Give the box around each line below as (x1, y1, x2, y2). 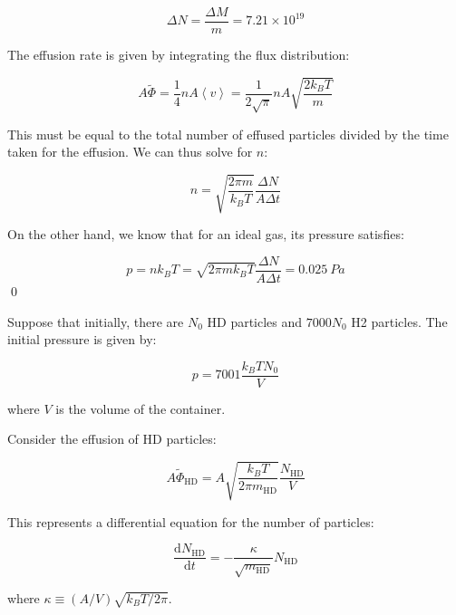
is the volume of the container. (55, 399, 226, 418)
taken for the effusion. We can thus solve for (7, 142, 253, 161)
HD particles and (207, 312, 303, 331)
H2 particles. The (351, 312, 448, 331)
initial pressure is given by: (7, 330, 157, 349)
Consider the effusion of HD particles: (7, 429, 217, 448)
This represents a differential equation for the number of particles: (7, 512, 374, 531)
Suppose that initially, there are (7, 312, 184, 331)
